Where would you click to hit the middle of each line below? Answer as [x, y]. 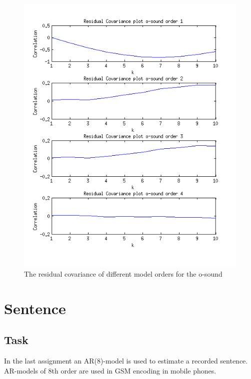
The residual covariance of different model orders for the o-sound [123, 274]
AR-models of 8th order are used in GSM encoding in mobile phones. [110, 370]
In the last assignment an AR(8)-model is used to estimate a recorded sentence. [126, 361]
